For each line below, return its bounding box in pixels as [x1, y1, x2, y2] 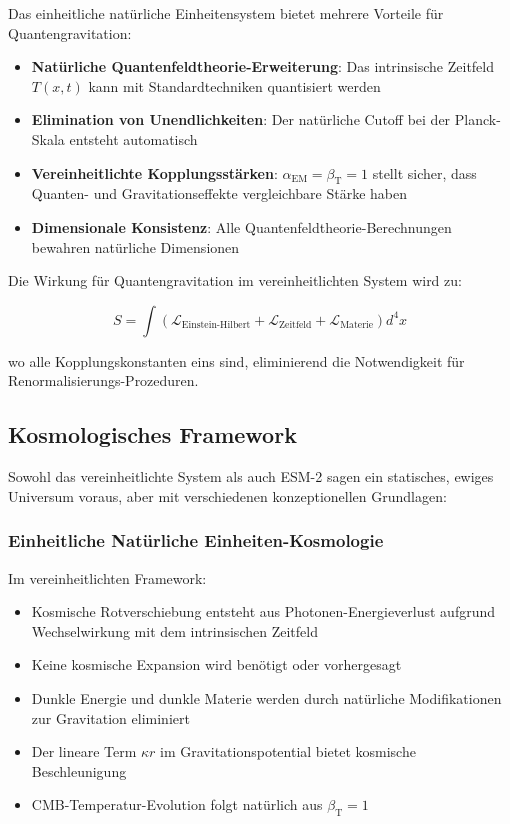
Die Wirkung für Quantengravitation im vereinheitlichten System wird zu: [8, 270, 462, 291]
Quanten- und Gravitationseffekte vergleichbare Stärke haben [31, 183, 408, 204]
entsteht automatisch [69, 128, 198, 149]
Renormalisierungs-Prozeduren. [8, 370, 199, 391]
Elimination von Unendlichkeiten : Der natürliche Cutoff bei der [31, 109, 451, 130]
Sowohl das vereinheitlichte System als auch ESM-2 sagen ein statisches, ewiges [8, 466, 494, 487]
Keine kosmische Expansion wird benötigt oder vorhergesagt [31, 654, 402, 675]
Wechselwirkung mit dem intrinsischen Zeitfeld [31, 620, 318, 641]
